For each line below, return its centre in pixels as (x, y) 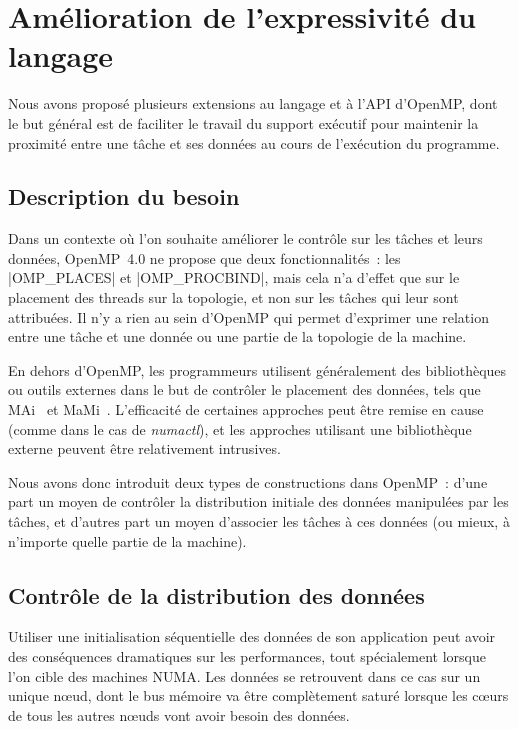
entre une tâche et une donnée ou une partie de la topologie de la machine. (237, 336)
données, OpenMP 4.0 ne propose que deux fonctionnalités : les (204, 257)
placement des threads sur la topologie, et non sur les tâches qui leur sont (233, 297)
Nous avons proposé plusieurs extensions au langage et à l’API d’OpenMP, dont (253, 103)
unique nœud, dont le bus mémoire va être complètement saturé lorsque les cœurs (258, 695)
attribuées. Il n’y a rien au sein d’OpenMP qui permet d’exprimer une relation (248, 316)
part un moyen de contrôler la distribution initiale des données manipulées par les (258, 501)
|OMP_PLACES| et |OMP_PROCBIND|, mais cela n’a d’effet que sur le (234, 277)
